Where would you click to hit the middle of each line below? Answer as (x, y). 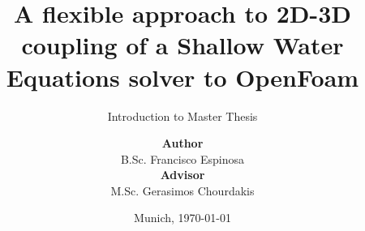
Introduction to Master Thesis (182, 115)
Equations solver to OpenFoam (182, 77)
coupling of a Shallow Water (182, 45)
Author (182, 143)
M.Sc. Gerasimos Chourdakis (182, 190)
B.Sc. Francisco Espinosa (182, 158)
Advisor (182, 175)
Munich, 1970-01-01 (182, 218)
